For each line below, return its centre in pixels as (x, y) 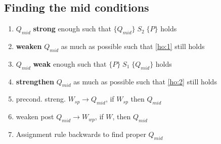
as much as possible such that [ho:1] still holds (133, 46)
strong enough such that (72, 29)
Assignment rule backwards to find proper (81, 134)
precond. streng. (41, 99)
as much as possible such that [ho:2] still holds (145, 81)
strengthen (35, 81)
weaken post (35, 116)
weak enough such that (70, 63)
